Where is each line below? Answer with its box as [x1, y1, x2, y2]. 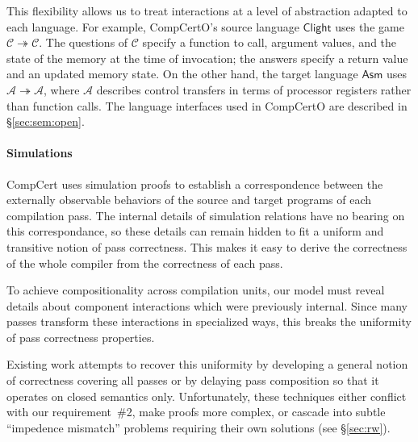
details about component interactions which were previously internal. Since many [6, 297, 408, 314]
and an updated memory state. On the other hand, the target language [6, 65, 358, 82]
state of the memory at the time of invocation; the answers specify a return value [6, 49, 408, 66]
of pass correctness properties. [6, 328, 155, 345]
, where [43, 81, 80, 98]
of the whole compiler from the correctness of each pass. [6, 254, 283, 271]
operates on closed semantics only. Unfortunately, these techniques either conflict [6, 387, 407, 404]
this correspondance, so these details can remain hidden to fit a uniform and [6, 223, 384, 240]
